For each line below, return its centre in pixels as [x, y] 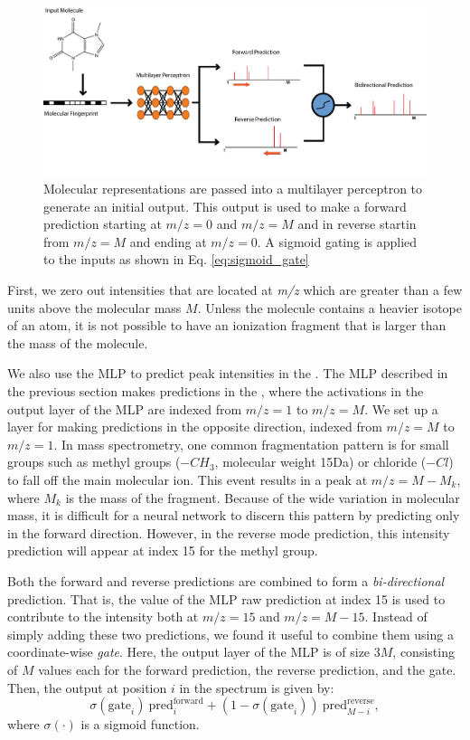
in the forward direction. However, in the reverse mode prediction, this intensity [229, 532]
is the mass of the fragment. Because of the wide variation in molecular [263, 497]
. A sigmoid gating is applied [337, 241]
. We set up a [401, 408]
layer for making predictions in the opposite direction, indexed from [195, 427]
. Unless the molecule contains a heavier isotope [329, 307]
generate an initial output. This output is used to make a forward [225, 206]
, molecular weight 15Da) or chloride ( [320, 462]
